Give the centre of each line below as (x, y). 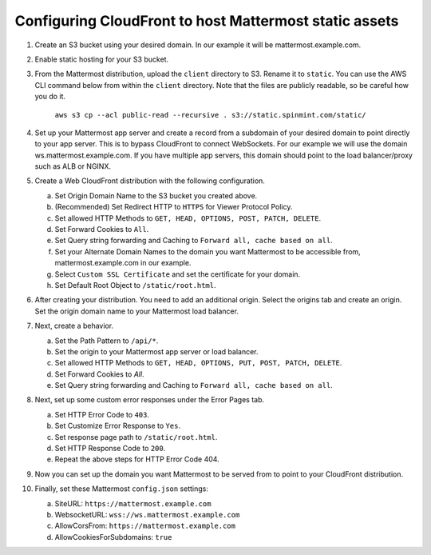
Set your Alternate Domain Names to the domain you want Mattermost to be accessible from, (208, 251)
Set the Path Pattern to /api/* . (107, 341)
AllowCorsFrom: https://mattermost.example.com (145, 526)
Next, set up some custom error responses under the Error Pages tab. (150, 400)
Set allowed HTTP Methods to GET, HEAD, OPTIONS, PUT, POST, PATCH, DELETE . (198, 363)
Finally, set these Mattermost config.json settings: (122, 489)
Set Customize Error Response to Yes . (118, 426)
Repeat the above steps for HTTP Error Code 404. (137, 459)
